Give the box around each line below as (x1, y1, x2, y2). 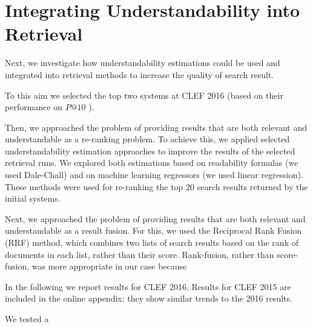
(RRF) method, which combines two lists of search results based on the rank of (5, 236, 298, 249)
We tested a (5, 312, 49, 325)
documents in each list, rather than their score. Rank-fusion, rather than (5, 248, 274, 260)
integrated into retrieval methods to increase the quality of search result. (5, 68, 274, 81)
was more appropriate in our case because (31, 260, 187, 272)
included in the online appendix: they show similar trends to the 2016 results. (5, 292, 292, 305)
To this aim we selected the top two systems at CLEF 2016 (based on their (5, 88, 283, 101)
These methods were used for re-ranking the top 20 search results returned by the (5, 180, 308, 193)
